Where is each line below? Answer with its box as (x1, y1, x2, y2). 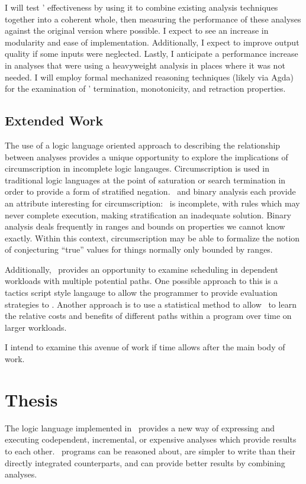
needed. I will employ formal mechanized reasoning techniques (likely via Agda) (5, 70, 294, 83)
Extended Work (5, 111, 104, 130)
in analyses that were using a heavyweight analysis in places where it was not (5, 59, 285, 71)
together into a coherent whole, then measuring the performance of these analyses (5, 12, 301, 25)
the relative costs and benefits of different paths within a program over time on (5, 309, 292, 322)
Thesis (5, 387, 58, 411)
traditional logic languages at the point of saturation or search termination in (5, 173, 286, 186)
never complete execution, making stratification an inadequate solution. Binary (5, 208, 291, 221)
